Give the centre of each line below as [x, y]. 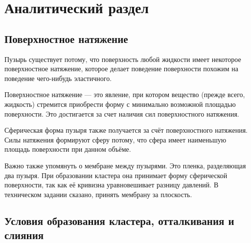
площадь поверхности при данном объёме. [68, 149]
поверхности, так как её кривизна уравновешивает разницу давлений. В [112, 185]
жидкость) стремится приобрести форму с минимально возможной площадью [120, 104]
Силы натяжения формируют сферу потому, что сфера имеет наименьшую [115, 139]
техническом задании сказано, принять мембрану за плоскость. [98, 194]
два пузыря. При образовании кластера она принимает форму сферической [116, 175]
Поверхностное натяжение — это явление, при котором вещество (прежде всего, [125, 94]
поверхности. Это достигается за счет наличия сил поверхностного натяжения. [122, 113]
